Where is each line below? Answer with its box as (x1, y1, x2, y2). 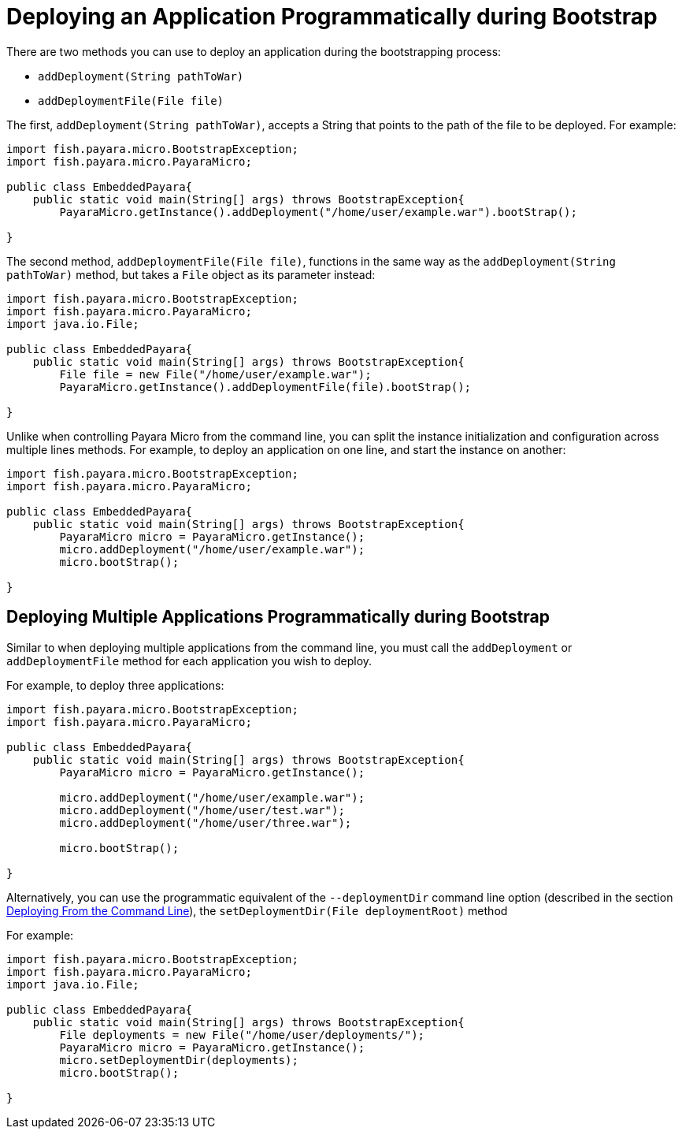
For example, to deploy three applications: (6, 678, 224, 692)
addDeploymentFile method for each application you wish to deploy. (6, 653, 373, 668)
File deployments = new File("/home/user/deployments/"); (59, 1028, 425, 1041)
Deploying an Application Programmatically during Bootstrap (6, 3, 658, 30)
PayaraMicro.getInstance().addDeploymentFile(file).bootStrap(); (59, 380, 472, 393)
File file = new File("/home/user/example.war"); (59, 367, 372, 381)
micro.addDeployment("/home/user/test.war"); (59, 803, 345, 817)
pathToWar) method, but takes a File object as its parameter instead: (6, 267, 376, 281)
